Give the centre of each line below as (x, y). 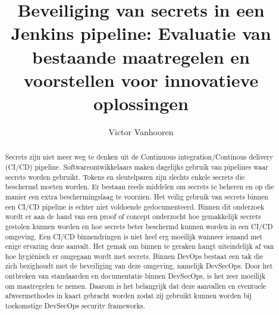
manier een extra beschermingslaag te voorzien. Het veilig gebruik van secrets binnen (137, 196)
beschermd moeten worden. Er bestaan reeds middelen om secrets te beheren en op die (139, 187)
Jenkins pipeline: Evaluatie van (141, 33)
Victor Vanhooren (141, 131)
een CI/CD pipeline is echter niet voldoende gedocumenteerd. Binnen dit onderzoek (135, 206)
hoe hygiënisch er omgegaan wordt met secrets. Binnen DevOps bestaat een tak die (134, 256)
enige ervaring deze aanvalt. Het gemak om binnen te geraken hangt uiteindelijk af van (139, 246)
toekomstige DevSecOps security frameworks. (75, 306)
